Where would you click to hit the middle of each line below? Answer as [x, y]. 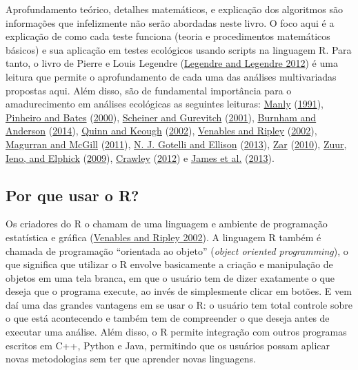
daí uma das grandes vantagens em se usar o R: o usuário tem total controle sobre [179, 304]
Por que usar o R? [72, 195]
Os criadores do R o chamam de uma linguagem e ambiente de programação [167, 224]
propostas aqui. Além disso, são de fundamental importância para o [149, 90]
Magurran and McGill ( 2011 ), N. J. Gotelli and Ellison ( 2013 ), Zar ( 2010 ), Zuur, [176, 144]
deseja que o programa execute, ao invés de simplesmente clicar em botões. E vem [179, 291]
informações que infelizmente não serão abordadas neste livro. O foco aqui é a [170, 22]
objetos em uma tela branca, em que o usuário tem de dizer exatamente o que [170, 277]
